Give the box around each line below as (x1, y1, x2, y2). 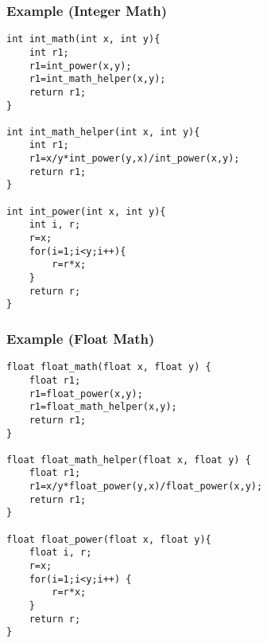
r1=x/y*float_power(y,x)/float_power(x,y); (29, 481, 263, 493)
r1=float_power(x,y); (29, 388, 143, 399)
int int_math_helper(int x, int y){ (6, 126, 200, 138)
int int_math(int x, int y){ (6, 33, 161, 45)
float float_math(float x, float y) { (6, 361, 211, 373)
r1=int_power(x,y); (29, 60, 132, 72)
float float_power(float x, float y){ (6, 533, 211, 545)
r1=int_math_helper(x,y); (29, 73, 166, 85)
